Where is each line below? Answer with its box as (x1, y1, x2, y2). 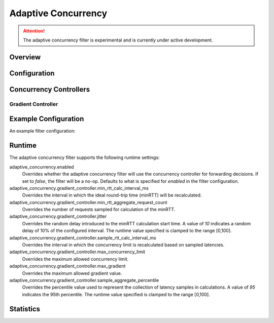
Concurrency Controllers (9, 85, 90, 94)
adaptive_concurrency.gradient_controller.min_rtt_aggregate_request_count (9, 199, 167, 205)
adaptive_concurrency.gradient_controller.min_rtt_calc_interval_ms (9, 185, 149, 191)
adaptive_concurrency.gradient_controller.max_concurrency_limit (9, 249, 146, 255)
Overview (9, 53, 41, 61)
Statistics (9, 304, 41, 313)
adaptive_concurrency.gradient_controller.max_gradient (9, 263, 126, 269)
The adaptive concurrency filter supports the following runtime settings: (9, 154, 160, 160)
